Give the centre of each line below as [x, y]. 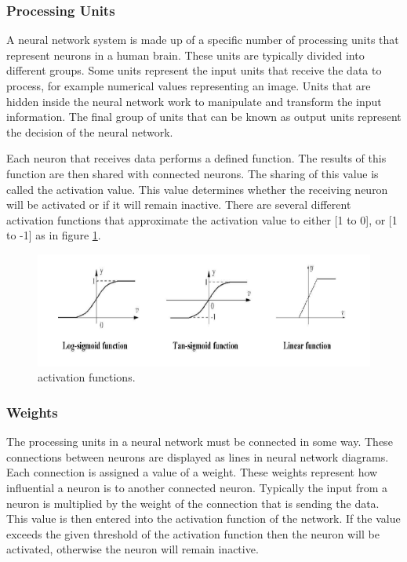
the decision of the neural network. [90, 131]
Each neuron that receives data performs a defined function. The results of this [196, 158]
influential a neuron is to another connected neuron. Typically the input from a [197, 488]
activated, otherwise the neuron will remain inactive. [133, 549]
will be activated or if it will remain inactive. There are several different [179, 204]
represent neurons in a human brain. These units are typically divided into [185, 55]
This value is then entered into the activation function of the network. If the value [203, 518]
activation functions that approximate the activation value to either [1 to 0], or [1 [202, 219]
